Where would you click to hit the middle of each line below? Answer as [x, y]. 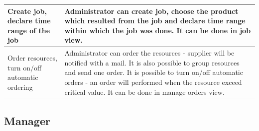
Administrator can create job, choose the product [151, 11]
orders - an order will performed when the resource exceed [153, 82]
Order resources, [32, 57]
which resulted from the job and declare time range [155, 21]
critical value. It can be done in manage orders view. [144, 92]
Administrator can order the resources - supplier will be [149, 53]
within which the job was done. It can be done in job [158, 30]
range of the [29, 30]
